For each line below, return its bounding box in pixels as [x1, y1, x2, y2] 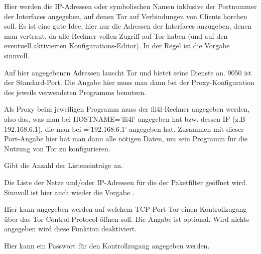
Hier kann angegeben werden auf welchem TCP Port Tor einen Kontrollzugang [4, 204, 247, 214]
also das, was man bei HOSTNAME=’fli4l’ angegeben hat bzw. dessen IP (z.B [4, 113, 245, 124]
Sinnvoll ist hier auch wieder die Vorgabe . [4, 187, 135, 197]
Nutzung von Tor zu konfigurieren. [4, 143, 110, 153]
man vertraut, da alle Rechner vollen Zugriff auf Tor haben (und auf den [4, 30, 228, 41]
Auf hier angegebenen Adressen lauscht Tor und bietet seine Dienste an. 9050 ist [4, 67, 252, 77]
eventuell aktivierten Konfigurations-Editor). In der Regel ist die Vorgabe [4, 40, 230, 51]
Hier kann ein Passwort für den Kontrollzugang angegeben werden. [4, 240, 210, 250]
